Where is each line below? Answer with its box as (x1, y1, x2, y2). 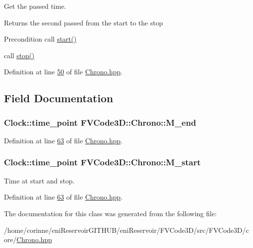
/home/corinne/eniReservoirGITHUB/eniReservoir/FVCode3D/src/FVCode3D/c (4, 225, 249, 235)
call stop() (4, 50, 35, 60)
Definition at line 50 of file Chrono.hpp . (4, 67, 123, 77)
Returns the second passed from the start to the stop (4, 17, 163, 27)
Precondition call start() (4, 34, 77, 44)
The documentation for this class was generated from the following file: (4, 208, 217, 218)
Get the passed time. (4, 1, 67, 11)
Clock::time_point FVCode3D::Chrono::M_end (4, 116, 196, 128)
